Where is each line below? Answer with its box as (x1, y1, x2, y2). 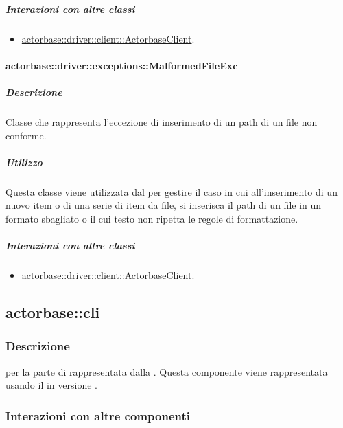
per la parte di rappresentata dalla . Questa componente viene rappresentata (5, 364, 328, 379)
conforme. (5, 128, 47, 142)
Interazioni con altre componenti (5, 407, 190, 424)
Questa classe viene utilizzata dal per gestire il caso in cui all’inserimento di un (5, 184, 338, 199)
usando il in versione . (5, 378, 97, 392)
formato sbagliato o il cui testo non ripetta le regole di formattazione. (5, 211, 298, 225)
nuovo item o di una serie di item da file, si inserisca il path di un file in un (5, 198, 322, 212)
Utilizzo (5, 155, 43, 169)
